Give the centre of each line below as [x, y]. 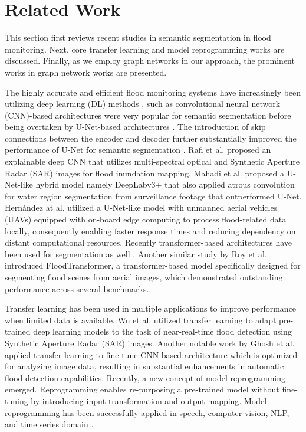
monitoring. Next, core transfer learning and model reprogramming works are [145, 49]
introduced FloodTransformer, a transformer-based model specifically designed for [153, 265]
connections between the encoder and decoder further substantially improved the [151, 138]
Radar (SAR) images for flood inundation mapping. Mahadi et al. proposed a [145, 173]
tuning [17, 400]
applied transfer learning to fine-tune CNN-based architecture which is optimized [151, 354]
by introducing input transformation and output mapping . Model [149, 400]
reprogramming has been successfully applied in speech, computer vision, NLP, [147, 412]
